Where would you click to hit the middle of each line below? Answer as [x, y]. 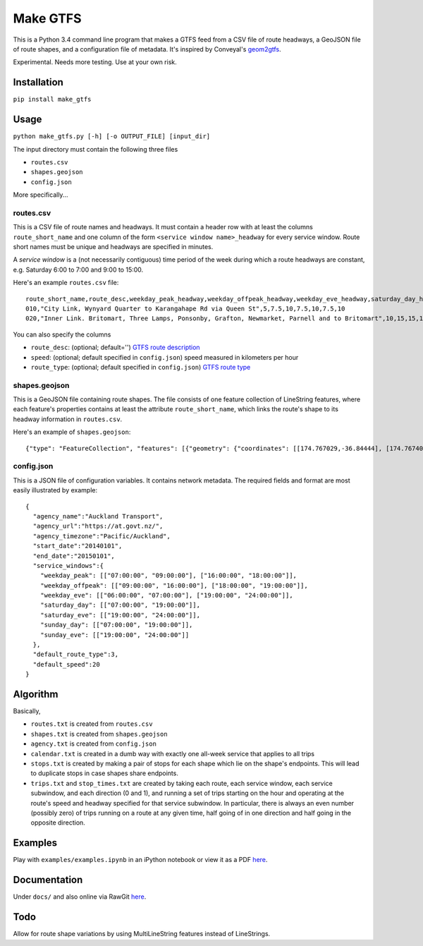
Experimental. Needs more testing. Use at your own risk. [95, 62]
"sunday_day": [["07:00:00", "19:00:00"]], [116, 625]
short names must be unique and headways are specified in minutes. [113, 247]
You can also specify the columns [62, 334]
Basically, [27, 711]
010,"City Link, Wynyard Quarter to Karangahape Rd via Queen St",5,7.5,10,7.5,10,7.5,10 [185, 308]
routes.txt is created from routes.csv [92, 724]
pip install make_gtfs [52, 99]
